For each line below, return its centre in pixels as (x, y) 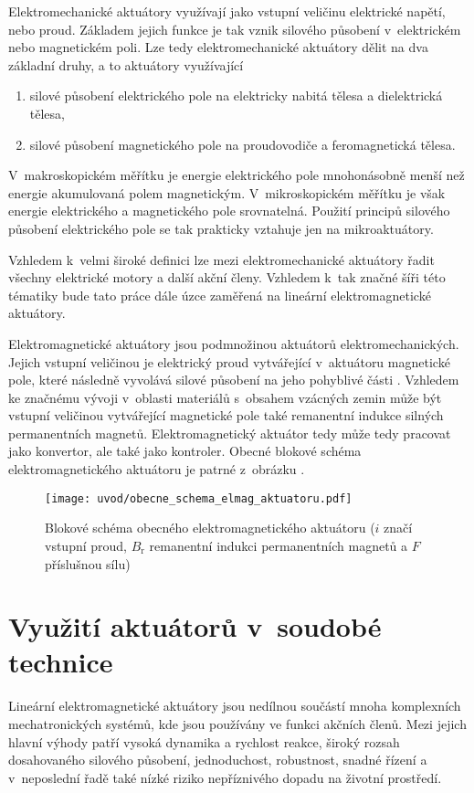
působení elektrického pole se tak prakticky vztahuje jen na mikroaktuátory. (221, 228)
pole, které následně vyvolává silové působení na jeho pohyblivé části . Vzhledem (234, 380)
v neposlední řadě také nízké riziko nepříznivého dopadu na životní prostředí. (225, 777)
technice (61, 662)
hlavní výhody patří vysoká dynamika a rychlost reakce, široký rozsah (204, 741)
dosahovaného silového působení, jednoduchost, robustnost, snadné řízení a (218, 760)
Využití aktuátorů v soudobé (195, 626)
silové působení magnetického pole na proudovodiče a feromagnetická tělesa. (242, 144)
